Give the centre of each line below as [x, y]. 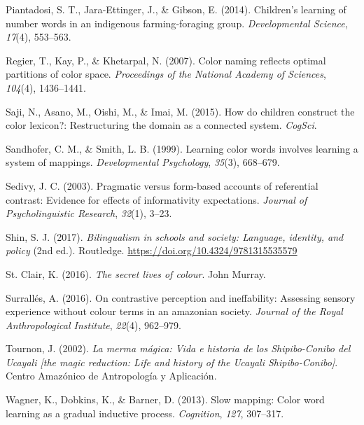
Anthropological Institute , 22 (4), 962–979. [93, 325]
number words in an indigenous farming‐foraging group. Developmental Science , [177, 23]
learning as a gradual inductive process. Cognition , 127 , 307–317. [145, 413]
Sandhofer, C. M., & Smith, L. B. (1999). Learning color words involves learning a [182, 148]
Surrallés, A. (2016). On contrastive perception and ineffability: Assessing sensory [181, 297]
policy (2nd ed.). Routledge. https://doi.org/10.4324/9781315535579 [152, 250]
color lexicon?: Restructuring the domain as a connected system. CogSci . [161, 125]
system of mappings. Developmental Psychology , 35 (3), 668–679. [143, 162]
